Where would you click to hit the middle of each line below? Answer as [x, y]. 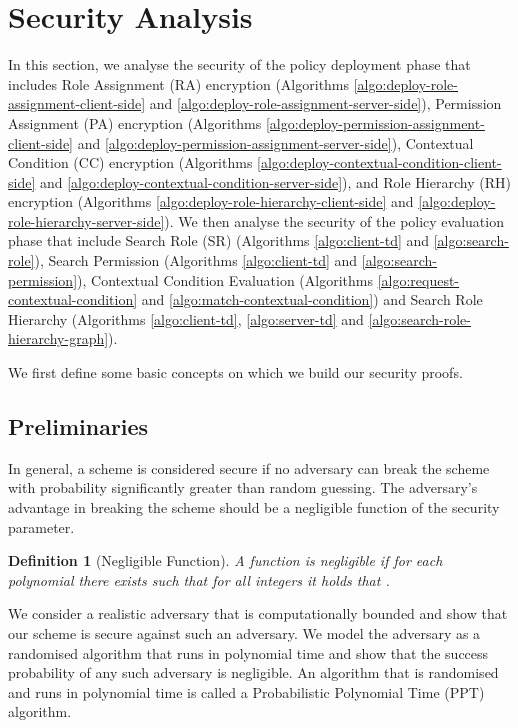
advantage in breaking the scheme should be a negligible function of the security [254, 507]
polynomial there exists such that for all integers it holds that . [199, 579]
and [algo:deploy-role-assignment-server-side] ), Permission [325, 103]
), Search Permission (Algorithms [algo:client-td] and [196, 260]
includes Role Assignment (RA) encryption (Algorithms [179, 83]
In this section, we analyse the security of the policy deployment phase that [239, 64]
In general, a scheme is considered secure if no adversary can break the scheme [249, 467]
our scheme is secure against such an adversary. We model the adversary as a [244, 632]
